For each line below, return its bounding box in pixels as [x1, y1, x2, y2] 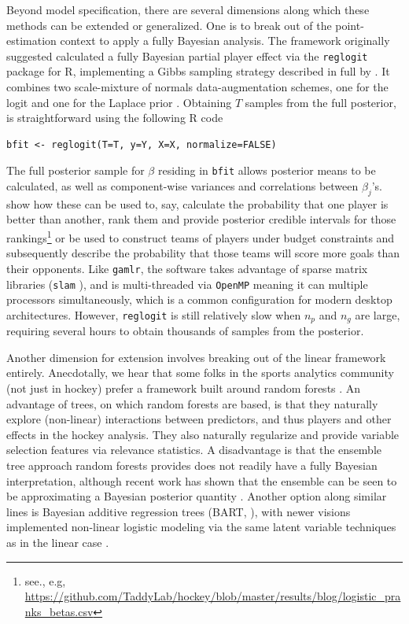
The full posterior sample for [6, 162, 145, 179]
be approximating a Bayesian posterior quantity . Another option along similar [6, 488, 387, 504]
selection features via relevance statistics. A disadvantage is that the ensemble [6, 441, 382, 458]
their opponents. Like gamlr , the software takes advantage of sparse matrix [6, 260, 368, 276]
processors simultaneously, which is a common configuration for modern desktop [6, 291, 392, 308]
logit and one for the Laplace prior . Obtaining [6, 94, 232, 110]
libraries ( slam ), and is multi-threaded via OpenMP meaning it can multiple [6, 275, 368, 292]
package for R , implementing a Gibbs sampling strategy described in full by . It [6, 63, 390, 79]
